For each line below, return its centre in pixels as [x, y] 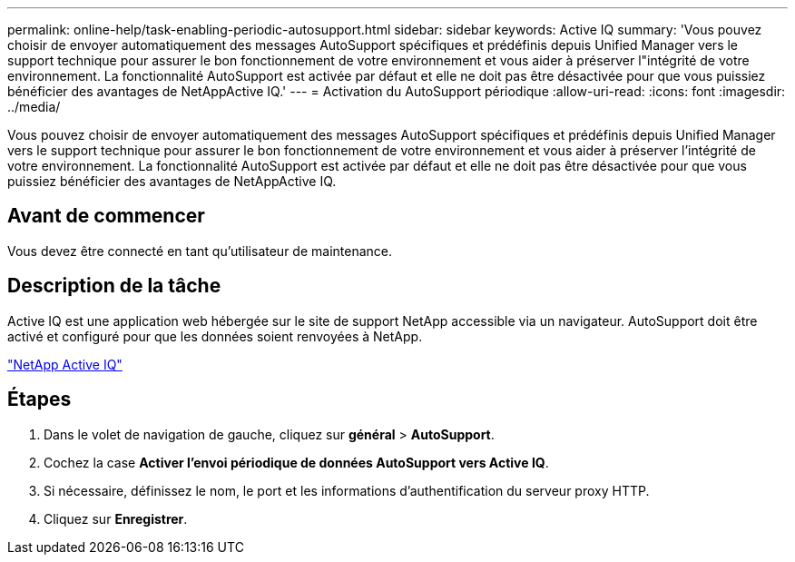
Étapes [39, 399]
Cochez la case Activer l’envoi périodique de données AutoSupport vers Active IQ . [296, 462]
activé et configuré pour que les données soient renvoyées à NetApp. [215, 336]
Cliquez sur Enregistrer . [116, 518]
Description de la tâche [114, 286]
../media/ [34, 107]
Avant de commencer [106, 216]
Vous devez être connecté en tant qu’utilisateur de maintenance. [200, 251]
